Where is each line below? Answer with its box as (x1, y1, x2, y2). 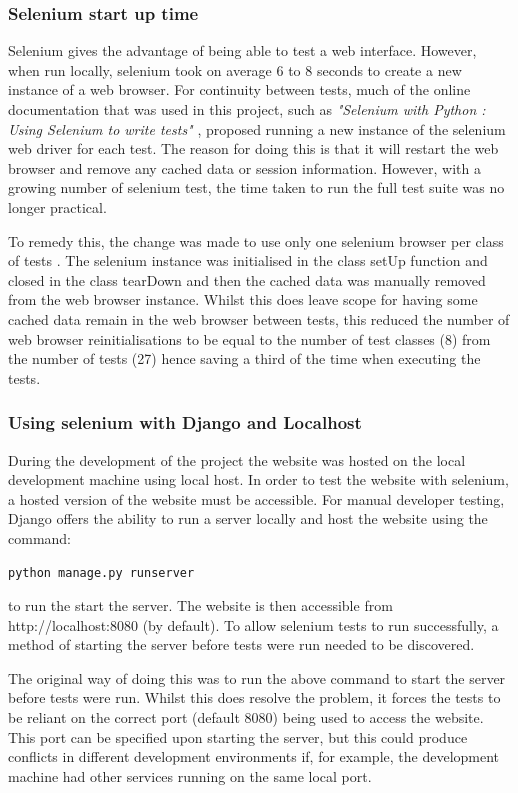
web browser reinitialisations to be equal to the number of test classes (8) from (8, 328, 491, 349)
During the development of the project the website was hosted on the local (8, 449, 466, 470)
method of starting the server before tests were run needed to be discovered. (8, 634, 475, 655)
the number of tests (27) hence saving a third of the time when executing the (8, 348, 481, 369)
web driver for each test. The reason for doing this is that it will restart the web (8, 138, 499, 159)
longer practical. (8, 196, 107, 217)
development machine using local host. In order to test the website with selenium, (8, 469, 509, 490)
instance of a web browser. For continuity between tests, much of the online (8, 79, 471, 100)
